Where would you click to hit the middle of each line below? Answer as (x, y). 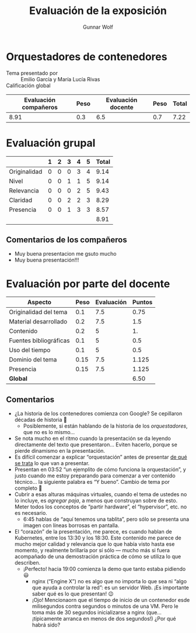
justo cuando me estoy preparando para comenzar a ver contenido (95, 476)
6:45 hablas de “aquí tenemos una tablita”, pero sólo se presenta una (106, 520)
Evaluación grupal (51, 143)
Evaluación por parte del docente (88, 283)
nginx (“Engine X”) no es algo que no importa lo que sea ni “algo (109, 582)
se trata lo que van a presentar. (52, 463)
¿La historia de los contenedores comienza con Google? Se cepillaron (98, 414)
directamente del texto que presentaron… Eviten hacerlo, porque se (96, 445)
